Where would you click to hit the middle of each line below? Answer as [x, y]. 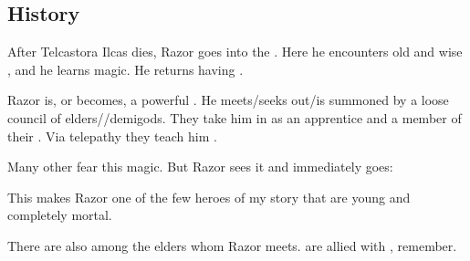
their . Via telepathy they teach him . [112, 136]
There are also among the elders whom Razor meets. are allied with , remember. [232, 245]
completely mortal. [60, 215]
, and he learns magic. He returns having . [125, 69]
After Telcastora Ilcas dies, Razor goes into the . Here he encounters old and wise [235, 52]
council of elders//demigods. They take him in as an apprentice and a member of [235, 117]
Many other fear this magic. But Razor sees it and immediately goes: [200, 167]
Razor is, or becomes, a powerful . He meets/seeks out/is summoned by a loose [228, 100]
